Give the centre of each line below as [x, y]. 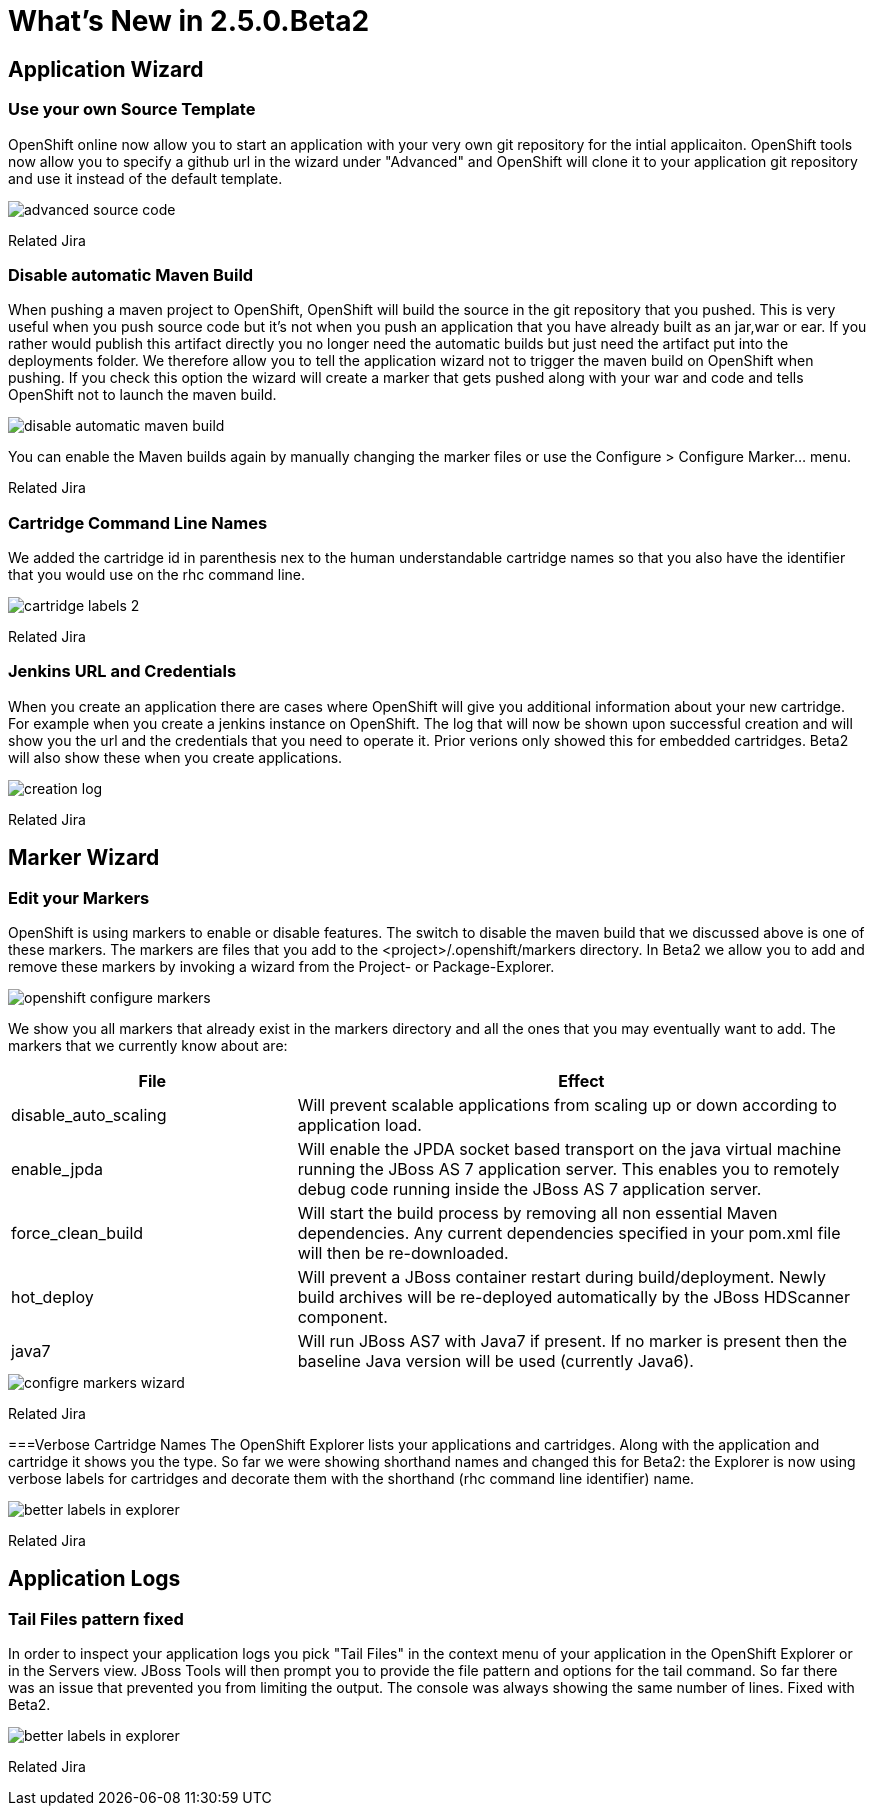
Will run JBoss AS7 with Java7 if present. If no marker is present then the [572, 1341]
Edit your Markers [79, 897]
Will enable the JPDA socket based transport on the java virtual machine [569, 1149]
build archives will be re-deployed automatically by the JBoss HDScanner [573, 1297]
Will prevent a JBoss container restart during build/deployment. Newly [561, 1277]
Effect [581, 1081]
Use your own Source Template [132, 109]
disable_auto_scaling [89, 1115]
